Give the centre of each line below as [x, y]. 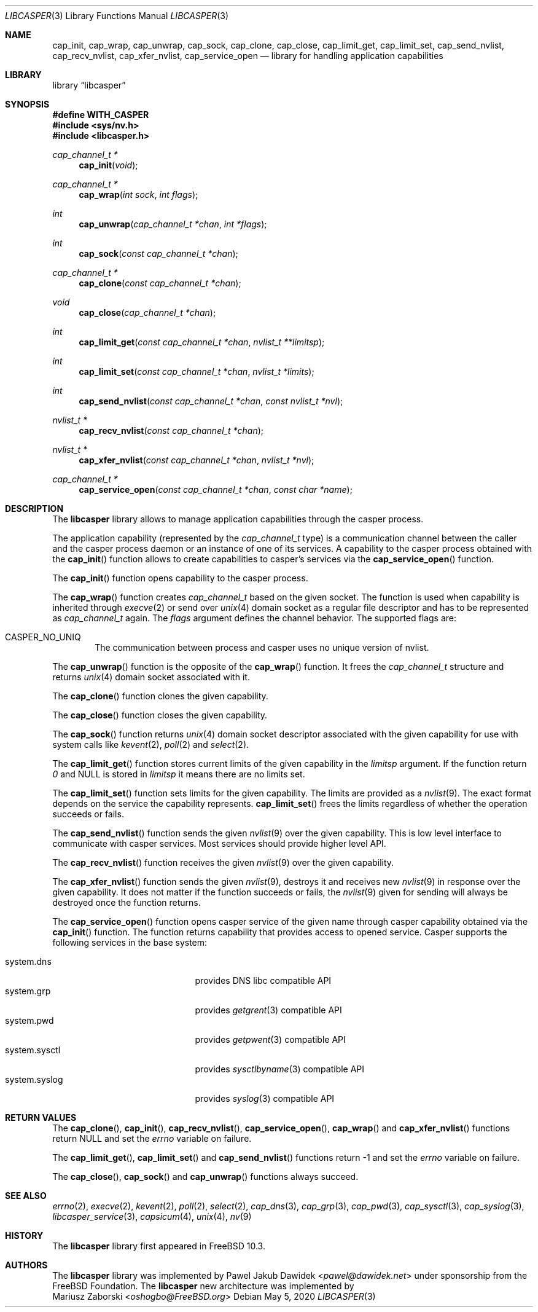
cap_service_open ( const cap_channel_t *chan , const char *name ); [216, 489]
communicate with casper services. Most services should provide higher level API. [219, 843]
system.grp [28, 991]
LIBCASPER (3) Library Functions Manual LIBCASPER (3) [117, 16]
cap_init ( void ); [108, 165]
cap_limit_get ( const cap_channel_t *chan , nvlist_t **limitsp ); [202, 342]
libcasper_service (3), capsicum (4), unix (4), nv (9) [152, 1216]
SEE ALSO [26, 1196]
